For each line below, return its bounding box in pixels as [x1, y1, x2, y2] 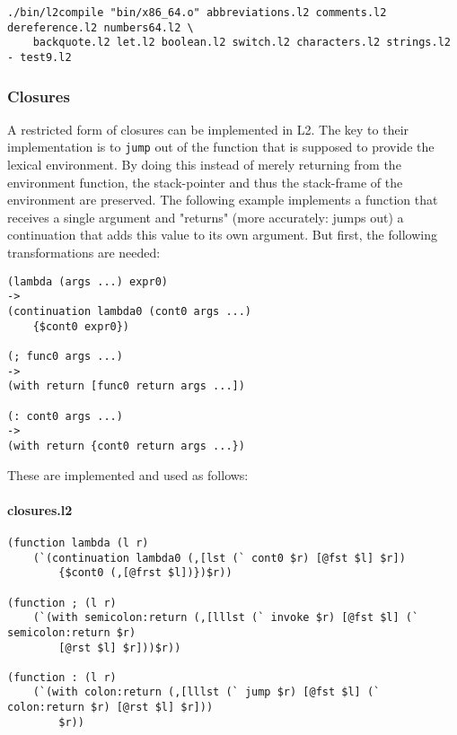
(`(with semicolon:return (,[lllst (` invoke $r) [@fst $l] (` [32, 611, 419, 625]
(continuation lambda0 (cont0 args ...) [7, 304, 252, 318]
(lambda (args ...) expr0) [7, 275, 168, 288]
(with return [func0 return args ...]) [7, 380, 245, 393]
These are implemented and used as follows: [7, 465, 249, 484]
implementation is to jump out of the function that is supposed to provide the [7, 137, 435, 156]
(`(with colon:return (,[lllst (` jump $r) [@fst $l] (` [32, 686, 381, 699]
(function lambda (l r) [7, 536, 149, 549]
